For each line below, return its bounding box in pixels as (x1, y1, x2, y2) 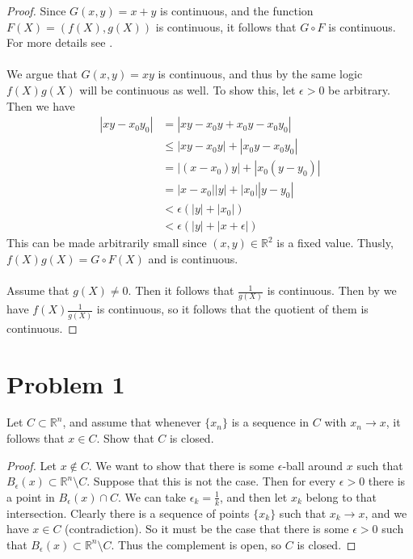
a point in (6, 488, 55, 505)
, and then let (220, 488, 288, 505)
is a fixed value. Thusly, (276, 234, 394, 251)
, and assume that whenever (62, 414, 201, 431)
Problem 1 (6, 367, 125, 400)
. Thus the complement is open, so (111, 536, 282, 553)
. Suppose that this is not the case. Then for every (86, 473, 336, 490)
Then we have (6, 97, 75, 114)
